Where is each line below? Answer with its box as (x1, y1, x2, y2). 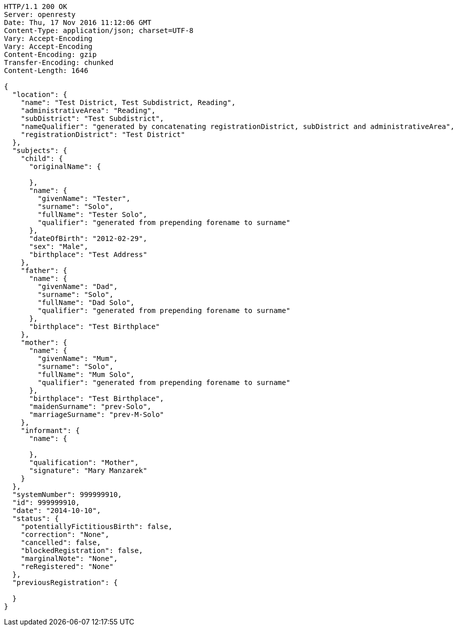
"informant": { (20, 426, 80, 434)
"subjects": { (12, 146, 67, 154)
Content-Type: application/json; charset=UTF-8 (4, 26, 194, 34)
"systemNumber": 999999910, (12, 490, 122, 498)
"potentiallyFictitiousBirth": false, (20, 522, 173, 530)
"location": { (12, 90, 67, 98)
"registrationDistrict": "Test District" (20, 130, 185, 138)
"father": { (20, 266, 67, 274)
